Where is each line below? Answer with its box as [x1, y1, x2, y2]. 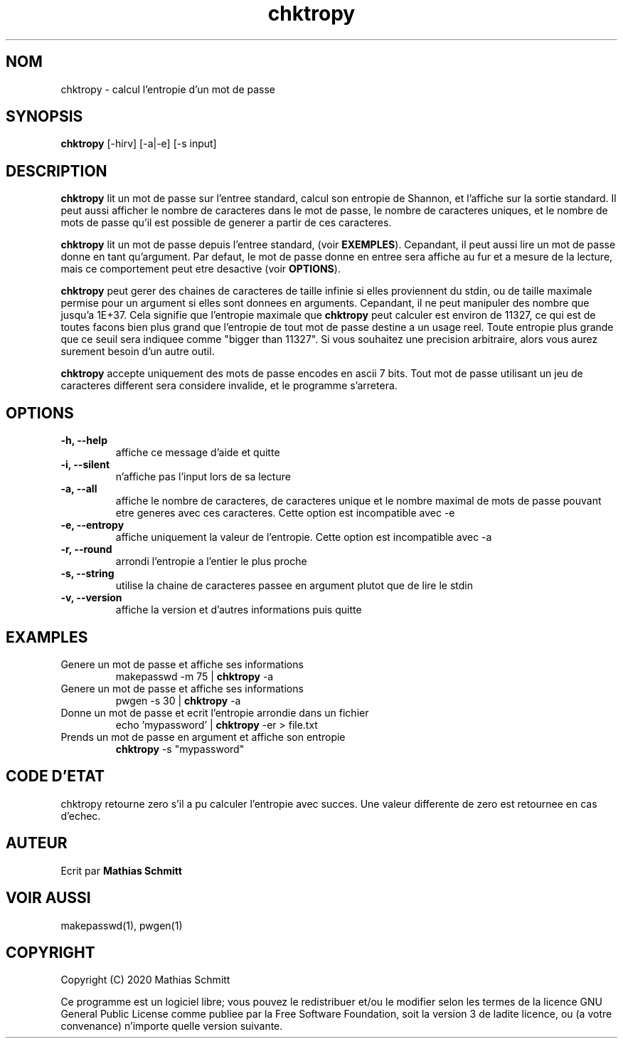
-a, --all [60, 483, 97, 495]
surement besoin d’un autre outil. [60, 345, 215, 358]
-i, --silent [60, 458, 110, 471]
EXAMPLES [6, 628, 88, 646]
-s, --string [60, 567, 115, 580]
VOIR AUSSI [6, 889, 91, 907]
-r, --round [60, 543, 112, 556]
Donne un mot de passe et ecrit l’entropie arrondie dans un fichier [60, 706, 369, 719]
